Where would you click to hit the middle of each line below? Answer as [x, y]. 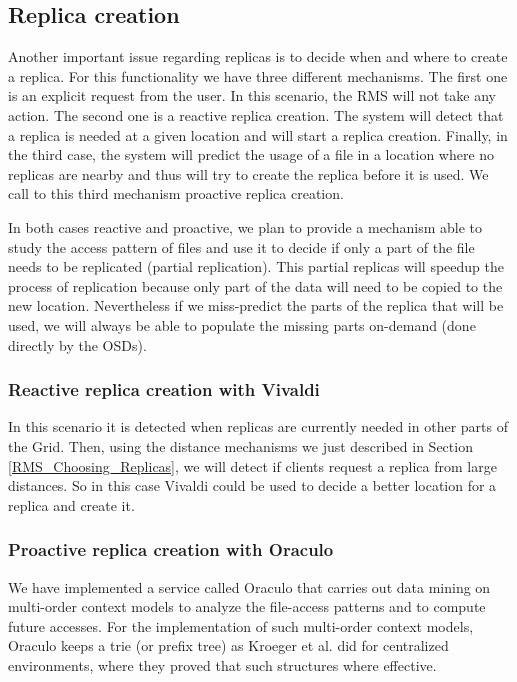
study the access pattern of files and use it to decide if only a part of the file [241, 246]
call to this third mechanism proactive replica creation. [176, 193]
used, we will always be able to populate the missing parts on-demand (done [242, 324]
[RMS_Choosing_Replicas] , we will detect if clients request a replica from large [252, 465]
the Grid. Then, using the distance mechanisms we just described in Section [240, 445]
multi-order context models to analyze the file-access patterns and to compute [247, 606]
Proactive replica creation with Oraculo [171, 549]
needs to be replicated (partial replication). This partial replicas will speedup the [256, 266]
